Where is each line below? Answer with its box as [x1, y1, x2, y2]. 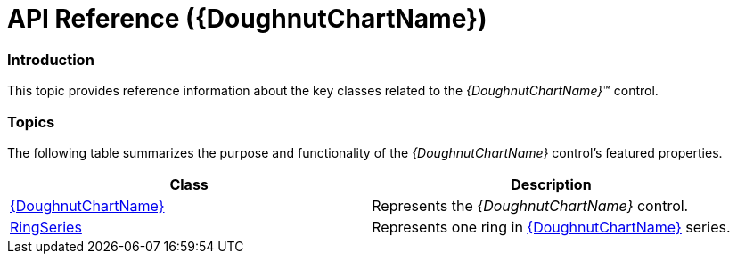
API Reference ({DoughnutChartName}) [7, 4, 487, 34]
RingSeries [10, 217, 82, 236]
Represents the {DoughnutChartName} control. [372, 196, 689, 215]
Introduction [7, 50, 94, 69]
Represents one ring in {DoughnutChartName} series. [372, 217, 731, 236]
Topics [7, 112, 55, 131]
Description [511, 175, 592, 193]
